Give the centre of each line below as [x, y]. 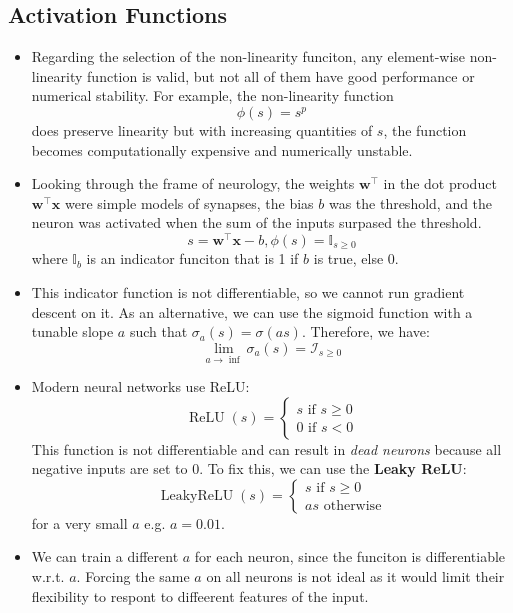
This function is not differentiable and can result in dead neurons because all [266, 448]
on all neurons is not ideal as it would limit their [355, 576]
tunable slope [72, 331]
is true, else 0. [356, 258]
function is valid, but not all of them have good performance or [281, 75]
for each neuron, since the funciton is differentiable [350, 556]
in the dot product [440, 183]
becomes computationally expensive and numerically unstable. [222, 149]
